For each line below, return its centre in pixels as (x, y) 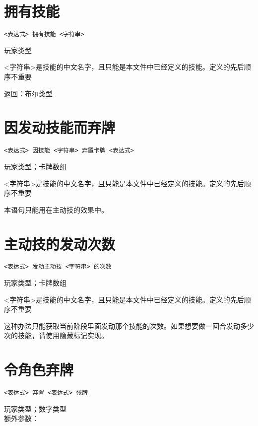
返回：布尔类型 (28, 93)
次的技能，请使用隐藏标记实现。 (56, 335)
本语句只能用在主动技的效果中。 (56, 209)
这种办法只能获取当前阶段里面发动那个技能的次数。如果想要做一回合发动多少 (129, 325)
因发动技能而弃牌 (60, 127)
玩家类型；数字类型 (35, 408)
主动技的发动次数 (60, 244)
